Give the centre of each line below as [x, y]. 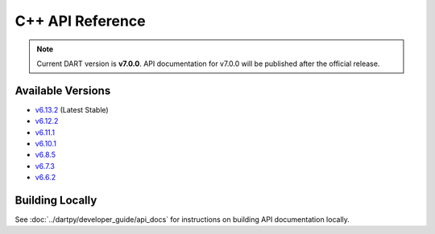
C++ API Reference [80, 21]
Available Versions [63, 90]
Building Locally [56, 200]
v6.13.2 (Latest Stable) [72, 109]
